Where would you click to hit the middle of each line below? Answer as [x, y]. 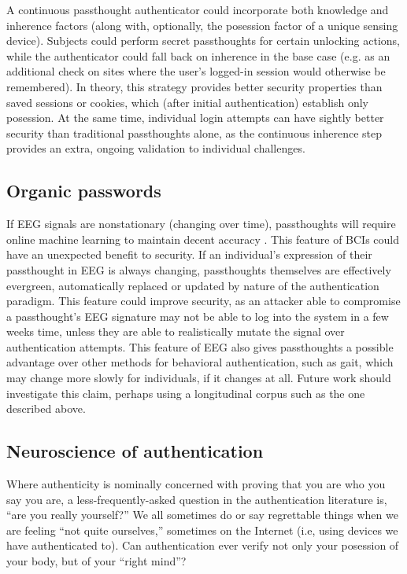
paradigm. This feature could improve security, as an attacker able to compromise [203, 301]
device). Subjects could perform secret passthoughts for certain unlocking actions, [203, 40]
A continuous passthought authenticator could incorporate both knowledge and [198, 9]
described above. [46, 408]
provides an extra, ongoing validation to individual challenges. [156, 148]
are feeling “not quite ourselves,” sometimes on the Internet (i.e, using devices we [202, 530]
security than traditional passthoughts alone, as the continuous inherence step [194, 132]
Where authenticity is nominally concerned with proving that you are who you [196, 484]
